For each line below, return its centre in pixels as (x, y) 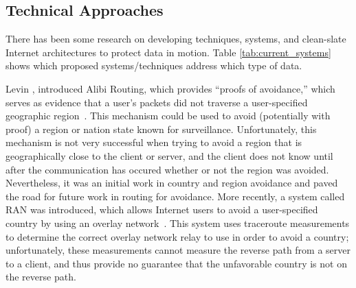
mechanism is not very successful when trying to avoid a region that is (154, 142)
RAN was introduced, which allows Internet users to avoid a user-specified (162, 209)
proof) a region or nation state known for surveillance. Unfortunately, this (161, 129)
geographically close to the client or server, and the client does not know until (169, 155)
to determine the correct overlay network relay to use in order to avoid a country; (177, 236)
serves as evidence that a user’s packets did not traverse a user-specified (157, 102)
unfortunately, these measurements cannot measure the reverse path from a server (178, 250)
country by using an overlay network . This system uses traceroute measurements (178, 223)
